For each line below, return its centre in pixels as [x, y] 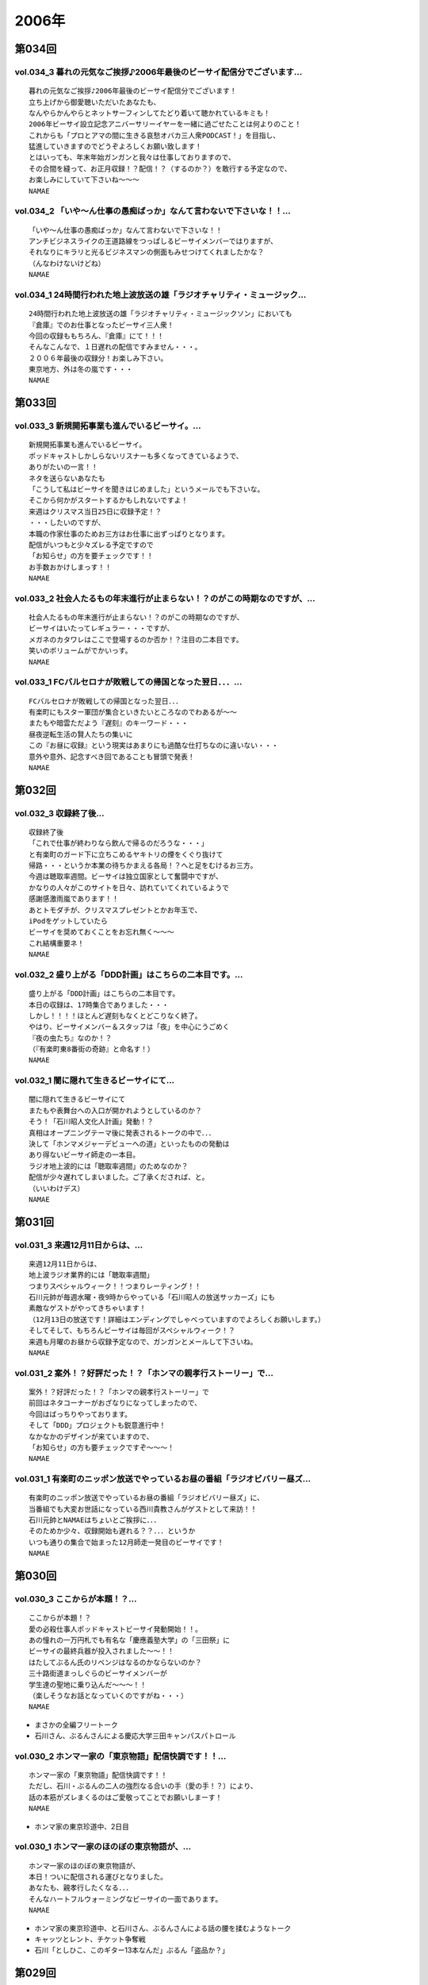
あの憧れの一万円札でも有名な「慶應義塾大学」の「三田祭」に [129, 1640]
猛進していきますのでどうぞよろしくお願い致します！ [115, 146]
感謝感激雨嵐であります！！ [74, 899]
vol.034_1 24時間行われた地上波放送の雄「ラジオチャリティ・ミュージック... [160, 295]
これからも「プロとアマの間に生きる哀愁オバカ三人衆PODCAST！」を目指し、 [155, 135]
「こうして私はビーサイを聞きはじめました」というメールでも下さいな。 [147, 489]
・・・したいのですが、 [67, 523]
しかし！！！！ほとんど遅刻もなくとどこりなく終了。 [115, 1016]
